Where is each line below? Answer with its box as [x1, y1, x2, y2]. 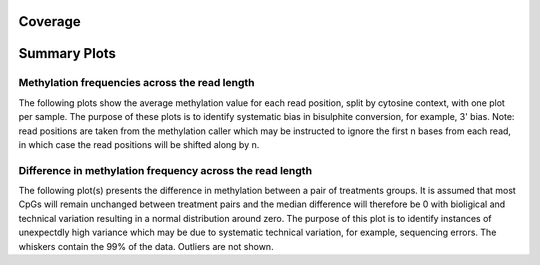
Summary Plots [18, 45, 117, 62]
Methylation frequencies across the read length [18, 76, 255, 90]
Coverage [18, 13, 81, 30]
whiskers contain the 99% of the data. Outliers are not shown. [18, 240, 274, 252]
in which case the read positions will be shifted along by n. [18, 138, 260, 150]
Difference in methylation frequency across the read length [18, 163, 313, 177]
